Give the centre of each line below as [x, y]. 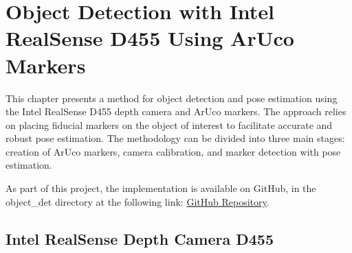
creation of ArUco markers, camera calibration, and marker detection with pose [173, 151]
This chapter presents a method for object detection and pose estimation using [172, 98]
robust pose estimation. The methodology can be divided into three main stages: [175, 138]
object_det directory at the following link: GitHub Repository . [137, 201]
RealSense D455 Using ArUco [150, 38]
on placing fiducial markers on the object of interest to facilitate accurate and [169, 124]
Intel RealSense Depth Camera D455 [140, 238]
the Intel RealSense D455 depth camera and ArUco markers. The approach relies [176, 111]
